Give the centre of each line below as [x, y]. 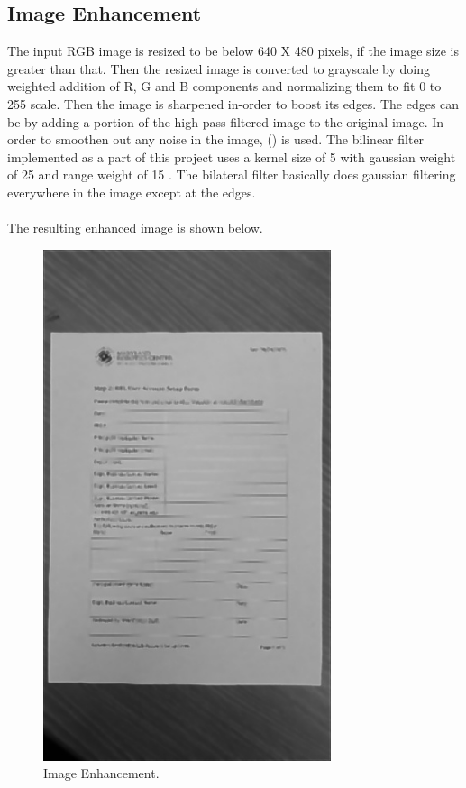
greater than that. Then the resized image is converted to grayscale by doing [219, 68]
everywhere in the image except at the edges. [132, 192]
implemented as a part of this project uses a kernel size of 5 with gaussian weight [232, 156]
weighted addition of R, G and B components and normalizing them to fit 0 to [224, 86]
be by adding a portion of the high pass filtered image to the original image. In [226, 121]
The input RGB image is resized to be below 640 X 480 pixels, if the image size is [233, 51]
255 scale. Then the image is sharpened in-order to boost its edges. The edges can [233, 103]
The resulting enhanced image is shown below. [135, 228]
